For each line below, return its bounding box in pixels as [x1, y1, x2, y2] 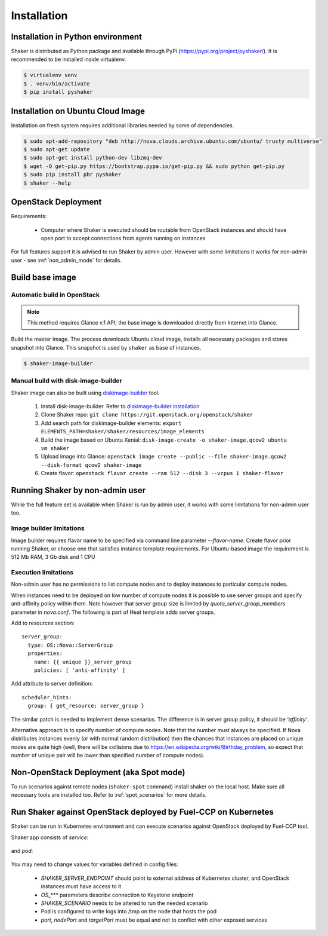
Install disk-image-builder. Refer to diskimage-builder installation [41, 402, 200, 409]
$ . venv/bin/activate [23, 80, 90, 87]
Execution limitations [11, 568, 74, 577]
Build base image [11, 272, 77, 282]
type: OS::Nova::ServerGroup [27, 641, 113, 649]
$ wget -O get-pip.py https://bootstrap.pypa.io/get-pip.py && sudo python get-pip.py [23, 163, 285, 170]
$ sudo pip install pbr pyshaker [23, 171, 122, 178]
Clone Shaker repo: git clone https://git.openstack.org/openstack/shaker [41, 411, 253, 418]
